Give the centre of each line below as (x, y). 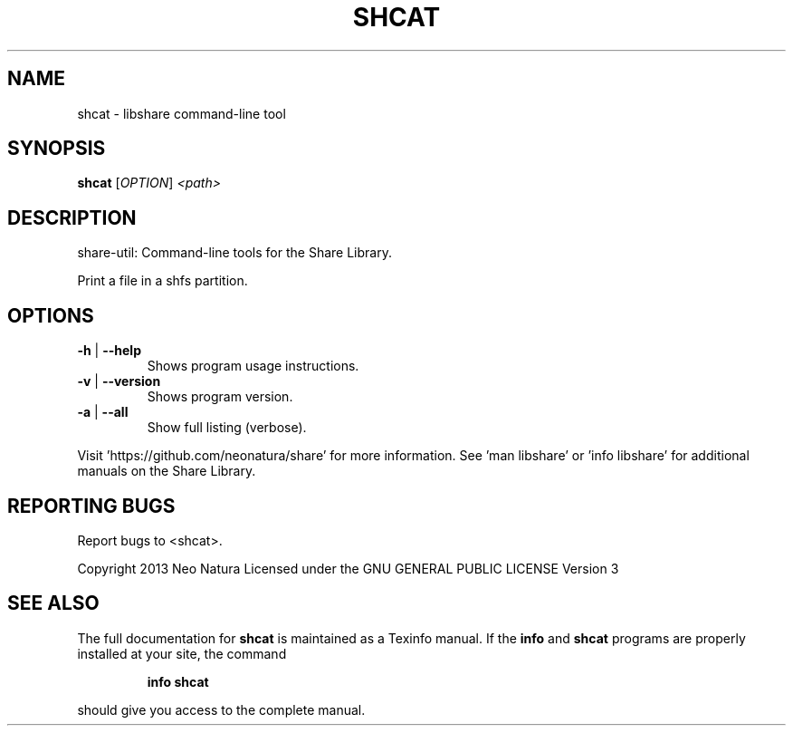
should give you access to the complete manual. (221, 709)
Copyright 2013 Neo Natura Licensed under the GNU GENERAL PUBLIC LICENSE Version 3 (348, 568)
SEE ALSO (53, 603)
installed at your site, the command (182, 653)
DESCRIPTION (72, 217)
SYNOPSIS (57, 149)
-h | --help (109, 351)
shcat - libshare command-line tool (182, 113)
